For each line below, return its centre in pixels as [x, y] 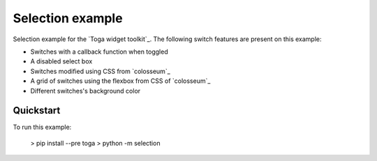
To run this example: [42, 127]
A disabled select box [61, 61]
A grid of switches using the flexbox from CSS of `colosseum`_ [120, 81]
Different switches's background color [86, 91]
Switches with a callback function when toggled [99, 52]
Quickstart [37, 110]
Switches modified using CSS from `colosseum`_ [100, 71]
